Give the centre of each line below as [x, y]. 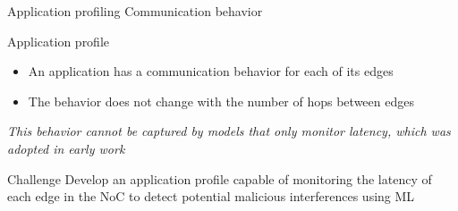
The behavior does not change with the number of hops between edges [221, 101]
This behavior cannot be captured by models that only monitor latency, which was [229, 131]
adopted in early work [66, 148]
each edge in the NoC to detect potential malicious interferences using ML [211, 196]
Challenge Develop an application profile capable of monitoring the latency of [220, 178]
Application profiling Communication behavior [135, 11]
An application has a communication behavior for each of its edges [211, 71]
